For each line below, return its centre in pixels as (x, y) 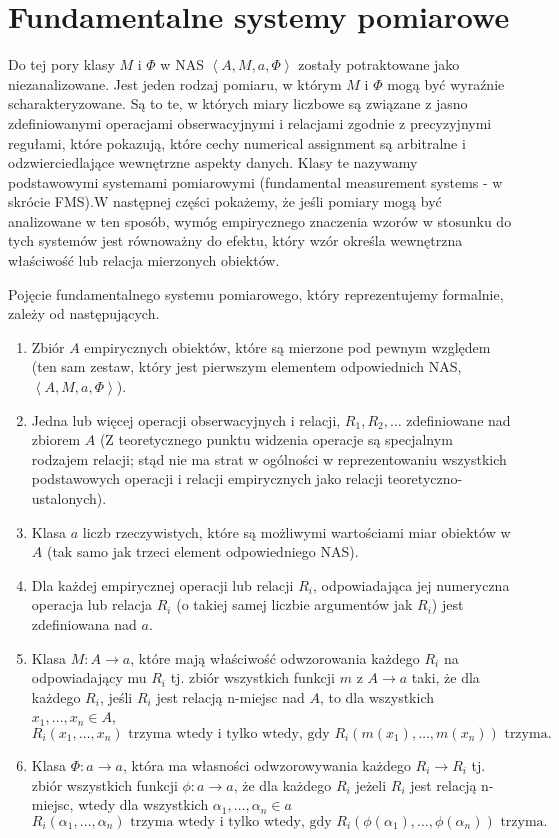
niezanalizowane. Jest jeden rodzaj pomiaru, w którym (175, 83)
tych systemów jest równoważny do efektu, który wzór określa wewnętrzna (235, 240)
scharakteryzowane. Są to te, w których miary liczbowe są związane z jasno (238, 103)
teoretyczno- (425, 478)
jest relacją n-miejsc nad (230, 696)
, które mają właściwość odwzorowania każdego (275, 657)
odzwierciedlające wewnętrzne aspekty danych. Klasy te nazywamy (213, 162)
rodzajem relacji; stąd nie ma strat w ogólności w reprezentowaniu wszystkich (269, 458)
